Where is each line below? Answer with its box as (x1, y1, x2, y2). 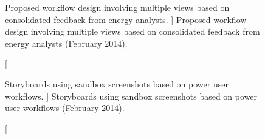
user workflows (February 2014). (5, 101, 125, 114)
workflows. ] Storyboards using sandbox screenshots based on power (5, 89, 258, 102)
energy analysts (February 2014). (5, 36, 128, 49)
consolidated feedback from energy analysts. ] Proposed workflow (5, 13, 247, 25)
